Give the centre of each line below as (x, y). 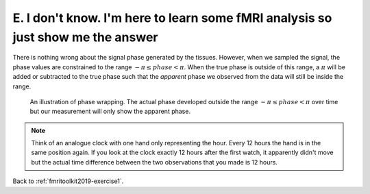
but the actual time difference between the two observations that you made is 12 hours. (154, 162)
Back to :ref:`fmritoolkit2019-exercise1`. (68, 181)
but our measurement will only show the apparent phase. (110, 111)
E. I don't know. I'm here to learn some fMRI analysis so (172, 18)
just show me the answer (85, 37)
